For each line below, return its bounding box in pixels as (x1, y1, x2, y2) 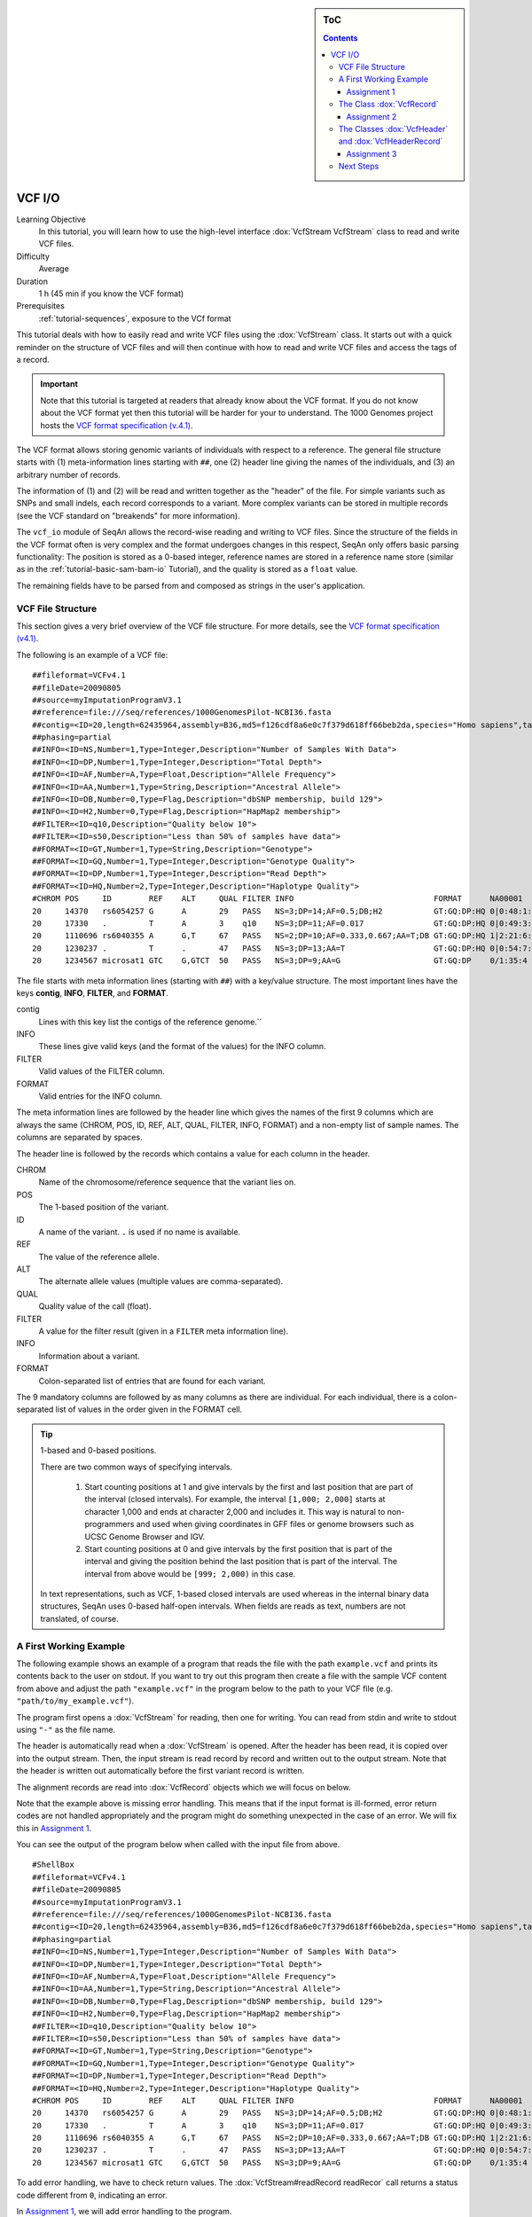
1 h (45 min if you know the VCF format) (38, 288, 184, 299)
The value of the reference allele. (38, 1251, 160, 1262)
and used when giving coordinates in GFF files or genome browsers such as (136, 1519, 414, 1530)
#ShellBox (32, 1860, 74, 1870)
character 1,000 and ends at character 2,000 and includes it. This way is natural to (84, 1506, 386, 1516)
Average (38, 263, 70, 274)
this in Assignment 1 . (16, 1822, 92, 1833)
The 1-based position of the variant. (38, 1202, 169, 1212)
